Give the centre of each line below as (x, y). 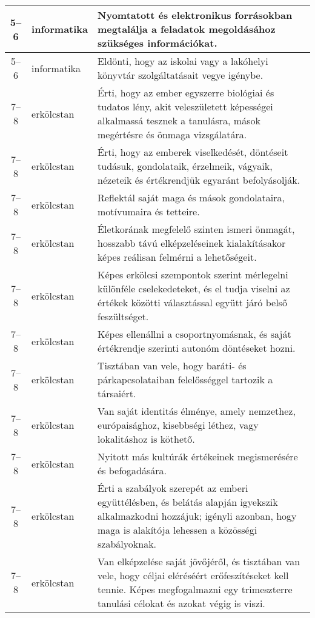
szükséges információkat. (157, 43)
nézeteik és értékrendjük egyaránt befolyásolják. (199, 180)
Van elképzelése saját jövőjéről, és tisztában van (199, 561)
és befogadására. (132, 470)
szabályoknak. (127, 544)
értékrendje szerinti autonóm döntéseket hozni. (197, 348)
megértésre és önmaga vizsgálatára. (172, 134)
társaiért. (117, 393)
